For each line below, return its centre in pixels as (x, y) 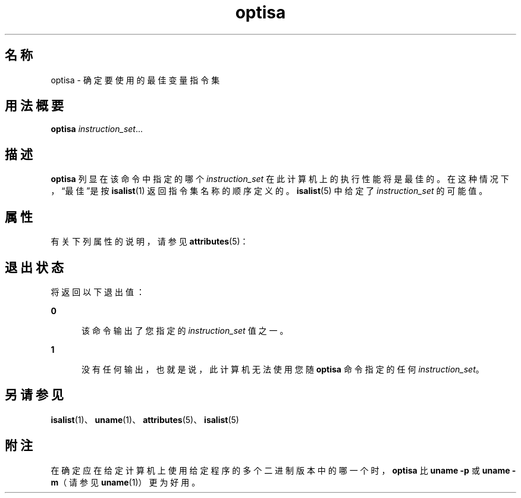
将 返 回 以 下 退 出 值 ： (98, 292)
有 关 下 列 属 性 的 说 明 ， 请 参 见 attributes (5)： (150, 242)
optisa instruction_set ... (97, 129)
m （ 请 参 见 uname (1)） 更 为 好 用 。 (125, 482)
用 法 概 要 (34, 106)
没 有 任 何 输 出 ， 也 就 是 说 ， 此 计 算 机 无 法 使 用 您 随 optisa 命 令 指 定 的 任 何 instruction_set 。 (283, 369)
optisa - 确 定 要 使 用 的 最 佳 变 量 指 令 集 (135, 80)
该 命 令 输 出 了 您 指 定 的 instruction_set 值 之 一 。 (185, 330)
